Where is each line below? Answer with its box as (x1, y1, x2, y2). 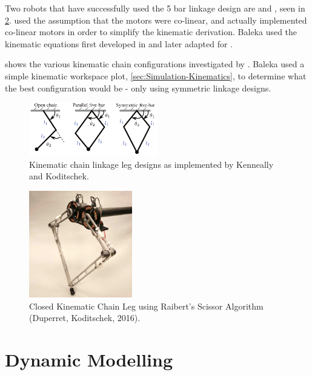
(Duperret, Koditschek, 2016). (29, 311, 141, 324)
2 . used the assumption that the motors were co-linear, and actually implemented (5, 13, 307, 26)
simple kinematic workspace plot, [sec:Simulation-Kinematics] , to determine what (5, 69, 307, 82)
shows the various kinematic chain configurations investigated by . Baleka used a (5, 58, 305, 70)
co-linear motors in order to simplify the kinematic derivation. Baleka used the (5, 25, 297, 38)
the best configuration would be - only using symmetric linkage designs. (5, 81, 271, 94)
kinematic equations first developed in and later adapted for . (5, 37, 233, 50)
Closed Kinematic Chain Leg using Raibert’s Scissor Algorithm (29, 299, 264, 312)
